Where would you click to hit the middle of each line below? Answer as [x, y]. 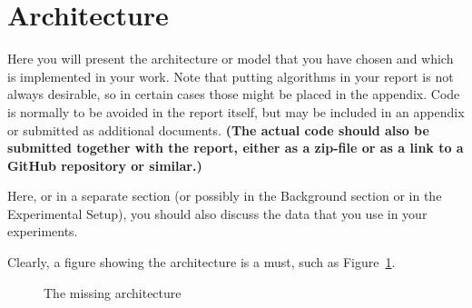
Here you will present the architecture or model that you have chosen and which [231, 59]
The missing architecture [113, 292]
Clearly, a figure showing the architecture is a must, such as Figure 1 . [202, 262]
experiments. [43, 231]
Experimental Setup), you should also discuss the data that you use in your [217, 213]
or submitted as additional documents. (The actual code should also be [218, 129]
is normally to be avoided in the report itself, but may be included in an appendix [236, 111]
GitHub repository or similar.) [105, 165]
